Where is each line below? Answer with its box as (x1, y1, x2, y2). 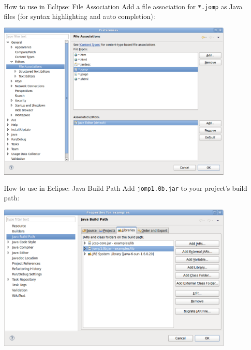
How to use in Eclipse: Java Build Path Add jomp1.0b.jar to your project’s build (4, 183, 248, 193)
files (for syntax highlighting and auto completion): (4, 11, 155, 21)
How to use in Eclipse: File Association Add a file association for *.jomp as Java (4, 1, 243, 11)
